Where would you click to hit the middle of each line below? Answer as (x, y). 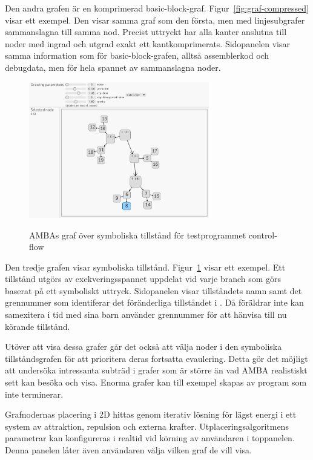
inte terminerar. (34, 394)
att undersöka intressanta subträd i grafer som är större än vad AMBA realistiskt (156, 370)
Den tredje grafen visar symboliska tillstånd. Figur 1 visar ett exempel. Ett (145, 267)
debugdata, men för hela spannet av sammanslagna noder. (113, 67)
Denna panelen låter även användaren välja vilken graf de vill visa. (128, 450)
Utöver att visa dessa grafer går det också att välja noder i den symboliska (143, 347)
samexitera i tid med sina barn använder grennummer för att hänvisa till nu (146, 314)
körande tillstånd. (38, 326)
